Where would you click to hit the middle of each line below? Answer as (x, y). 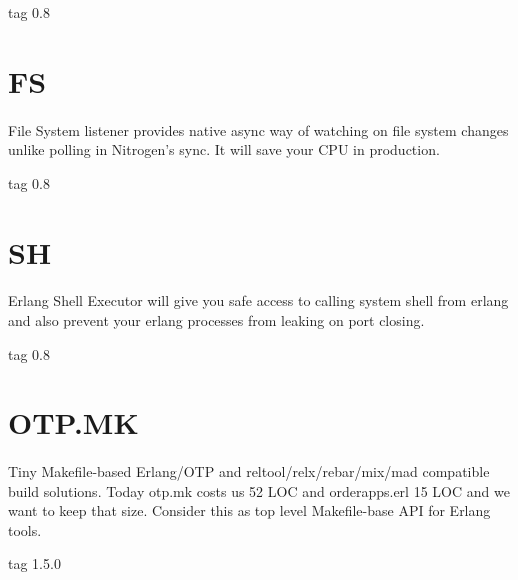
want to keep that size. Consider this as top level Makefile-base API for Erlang (249, 510)
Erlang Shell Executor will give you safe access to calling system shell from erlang (258, 300)
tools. (25, 529)
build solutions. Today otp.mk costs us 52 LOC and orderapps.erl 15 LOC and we (259, 490)
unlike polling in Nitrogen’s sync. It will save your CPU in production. (224, 149)
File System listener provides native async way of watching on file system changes (258, 129)
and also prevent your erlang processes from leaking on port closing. (216, 319)
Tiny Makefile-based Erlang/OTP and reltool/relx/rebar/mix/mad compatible (249, 471)
